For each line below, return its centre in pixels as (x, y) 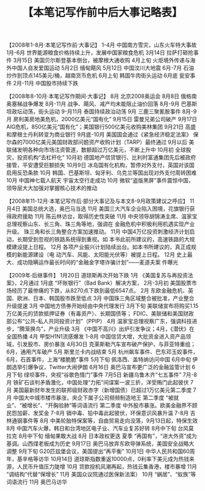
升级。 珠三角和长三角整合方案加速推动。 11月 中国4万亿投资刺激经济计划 (98, 232)
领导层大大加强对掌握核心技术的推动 (52, 188)
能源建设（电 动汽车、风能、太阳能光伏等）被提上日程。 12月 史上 (105, 255)
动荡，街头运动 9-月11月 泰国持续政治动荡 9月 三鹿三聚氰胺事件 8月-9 (110, 111)
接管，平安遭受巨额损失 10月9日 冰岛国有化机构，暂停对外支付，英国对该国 (101, 165)
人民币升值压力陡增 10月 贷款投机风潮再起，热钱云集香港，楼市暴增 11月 (107, 467)
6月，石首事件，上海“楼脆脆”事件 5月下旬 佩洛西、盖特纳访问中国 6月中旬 (99, 359)
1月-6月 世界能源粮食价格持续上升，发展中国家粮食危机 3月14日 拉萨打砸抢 (100, 53)
